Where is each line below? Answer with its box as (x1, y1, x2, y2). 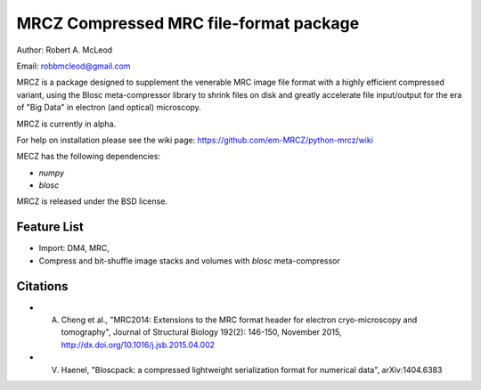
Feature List (16, 219, 84, 235)
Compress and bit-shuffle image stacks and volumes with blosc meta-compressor (38, 255, 340, 266)
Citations (16, 279, 69, 294)
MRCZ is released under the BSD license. (16, 196, 168, 207)
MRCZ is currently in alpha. (16, 118, 117, 129)
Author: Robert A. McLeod (16, 45, 113, 55)
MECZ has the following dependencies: (16, 151, 160, 162)
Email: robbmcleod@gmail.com (16, 61, 131, 71)
